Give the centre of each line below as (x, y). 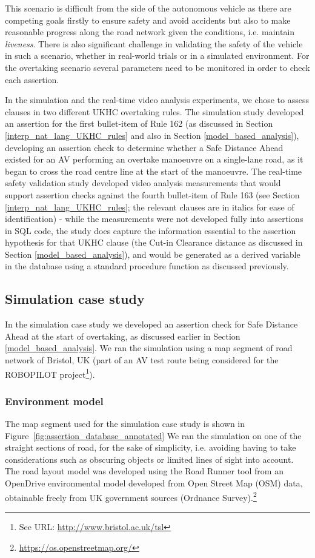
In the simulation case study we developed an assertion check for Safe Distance (151, 324)
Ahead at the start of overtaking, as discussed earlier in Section (123, 336)
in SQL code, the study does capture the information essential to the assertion (151, 230)
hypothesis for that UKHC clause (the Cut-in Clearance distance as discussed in (154, 242)
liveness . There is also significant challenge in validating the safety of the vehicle (154, 43)
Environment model (54, 401)
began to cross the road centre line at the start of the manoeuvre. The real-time (154, 171)
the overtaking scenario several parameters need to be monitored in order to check (157, 67)
